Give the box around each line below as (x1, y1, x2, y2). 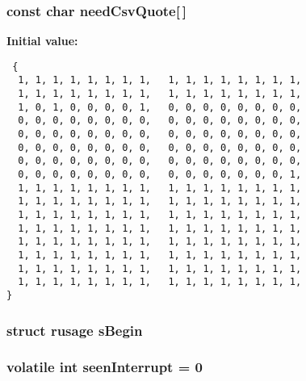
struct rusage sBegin (6, 320, 143, 340)
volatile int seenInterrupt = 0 (6, 357, 203, 377)
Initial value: (6, 32, 78, 49)
